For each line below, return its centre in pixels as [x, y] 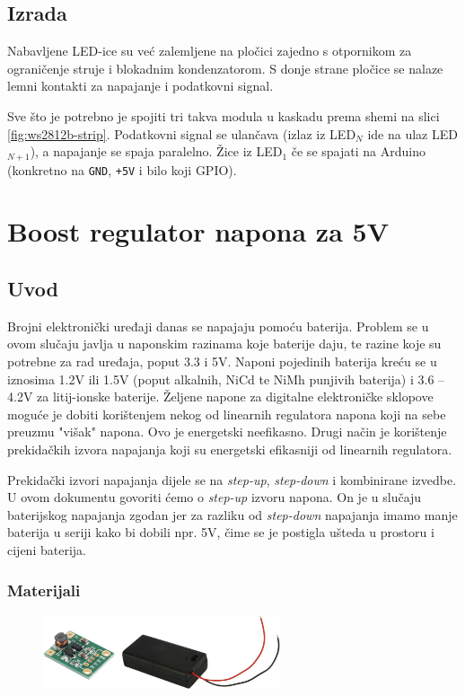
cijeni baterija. [47, 549]
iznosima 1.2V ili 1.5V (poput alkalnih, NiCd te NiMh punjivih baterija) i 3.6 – [226, 379]
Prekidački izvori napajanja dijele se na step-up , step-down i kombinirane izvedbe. [232, 479]
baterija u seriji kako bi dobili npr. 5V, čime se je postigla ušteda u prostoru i [221, 532]
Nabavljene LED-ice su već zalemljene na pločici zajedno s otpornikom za [210, 51]
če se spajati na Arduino [358, 151]
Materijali [44, 590]
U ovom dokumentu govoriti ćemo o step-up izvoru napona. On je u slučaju [215, 497]
